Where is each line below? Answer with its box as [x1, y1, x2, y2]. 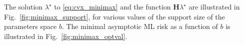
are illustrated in [188, 1, 240, 11]
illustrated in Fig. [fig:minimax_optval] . [4, 30, 127, 41]
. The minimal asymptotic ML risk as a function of [61, 21, 218, 31]
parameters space [4, 21, 57, 31]
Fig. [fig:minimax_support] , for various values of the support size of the [4, 11, 225, 21]
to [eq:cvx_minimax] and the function [54, 1, 171, 11]
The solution [4, 1, 43, 11]
